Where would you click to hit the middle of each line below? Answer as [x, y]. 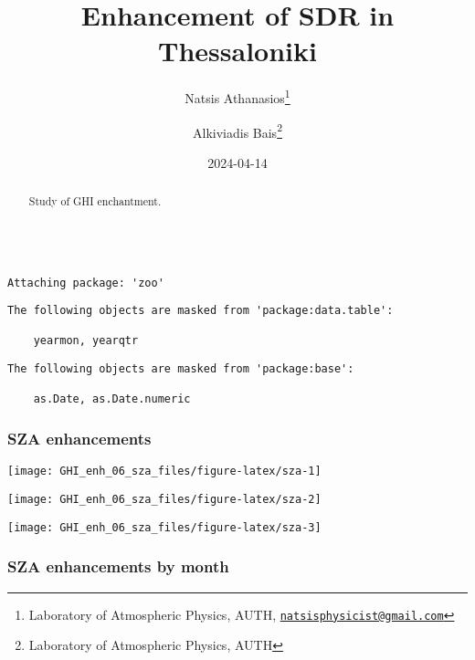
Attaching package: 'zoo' [86, 283]
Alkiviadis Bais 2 [237, 131]
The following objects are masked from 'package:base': [181, 369]
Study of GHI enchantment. [95, 201]
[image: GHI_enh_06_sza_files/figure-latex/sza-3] [164, 527]
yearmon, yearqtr [86, 341]
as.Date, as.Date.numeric [112, 399]
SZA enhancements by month [118, 566]
